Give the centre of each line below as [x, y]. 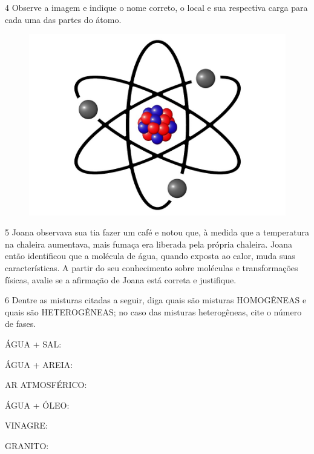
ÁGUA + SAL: [33, 344]
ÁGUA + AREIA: [39, 364]
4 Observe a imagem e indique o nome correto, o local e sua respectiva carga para [156, 7]
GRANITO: [27, 445]
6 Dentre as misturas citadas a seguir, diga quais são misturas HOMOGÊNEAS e [156, 300]
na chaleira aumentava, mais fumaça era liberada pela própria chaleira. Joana [149, 244]
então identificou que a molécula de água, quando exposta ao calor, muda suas [150, 256]
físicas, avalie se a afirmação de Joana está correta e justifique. [121, 279]
